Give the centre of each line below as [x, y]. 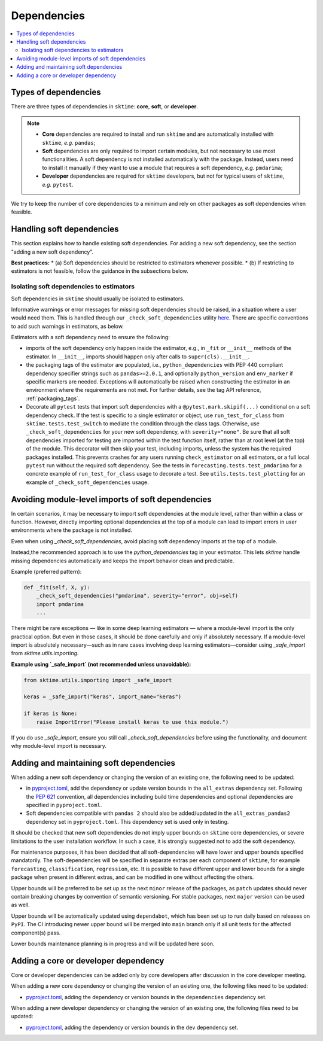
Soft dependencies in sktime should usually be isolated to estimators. [98, 299]
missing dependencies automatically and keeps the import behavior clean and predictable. [123, 561]
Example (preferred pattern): [46, 571]
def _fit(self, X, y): [57, 587]
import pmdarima [60, 604]
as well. [20, 905]
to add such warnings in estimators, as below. [67, 326]
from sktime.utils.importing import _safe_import [98, 680]
